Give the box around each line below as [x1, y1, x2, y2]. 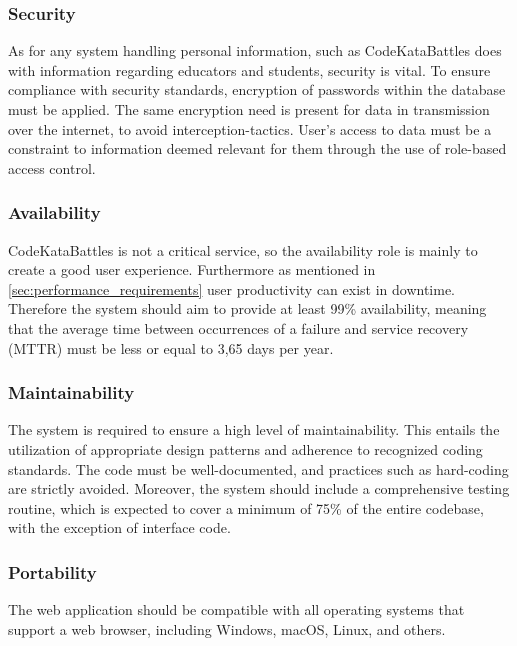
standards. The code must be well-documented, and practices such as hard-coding [8, 458, 509, 479]
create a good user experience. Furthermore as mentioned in [8, 259, 376, 280]
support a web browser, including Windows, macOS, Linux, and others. [8, 618, 446, 639]
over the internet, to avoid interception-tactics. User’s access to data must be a [8, 118, 492, 139]
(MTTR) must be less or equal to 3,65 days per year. [8, 337, 334, 358]
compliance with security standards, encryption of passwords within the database [8, 79, 506, 100]
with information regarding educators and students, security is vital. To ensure [8, 59, 491, 80]
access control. [8, 157, 96, 178]
